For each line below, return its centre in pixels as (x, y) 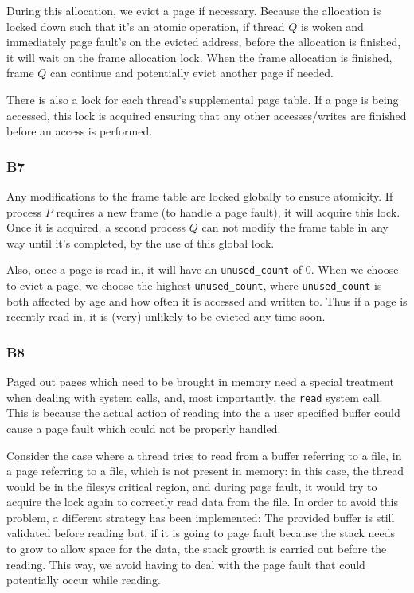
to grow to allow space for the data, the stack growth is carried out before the (197, 549)
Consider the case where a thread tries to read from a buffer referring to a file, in (204, 455)
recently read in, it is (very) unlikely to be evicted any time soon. (166, 316)
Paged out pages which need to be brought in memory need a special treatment (200, 382)
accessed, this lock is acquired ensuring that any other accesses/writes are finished (207, 115)
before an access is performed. (80, 131)
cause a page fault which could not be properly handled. (144, 428)
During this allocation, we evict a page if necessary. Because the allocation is (194, 10)
